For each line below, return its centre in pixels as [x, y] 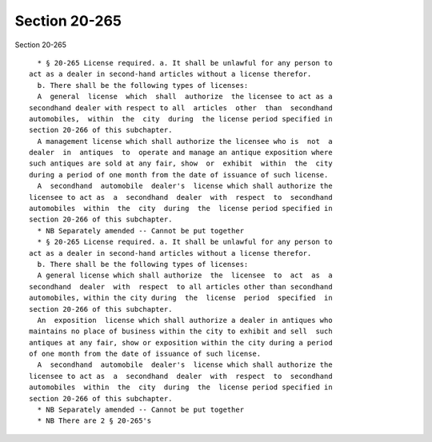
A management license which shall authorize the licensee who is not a [185, 141]
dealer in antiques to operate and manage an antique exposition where [181, 153]
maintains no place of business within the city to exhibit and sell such [181, 331]
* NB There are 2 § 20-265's [94, 421]
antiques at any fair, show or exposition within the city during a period [181, 342]
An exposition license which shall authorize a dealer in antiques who [185, 320]
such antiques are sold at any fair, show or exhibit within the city [181, 163]
